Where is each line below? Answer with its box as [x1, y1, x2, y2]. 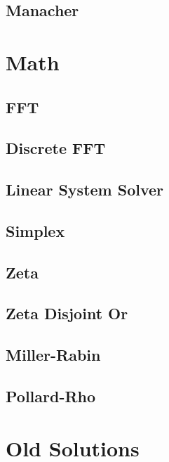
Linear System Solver [6, 179, 164, 200]
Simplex [6, 219, 65, 241]
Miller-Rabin [6, 344, 101, 366]
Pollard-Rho [6, 385, 96, 407]
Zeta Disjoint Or [6, 302, 128, 324]
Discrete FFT [6, 137, 106, 159]
